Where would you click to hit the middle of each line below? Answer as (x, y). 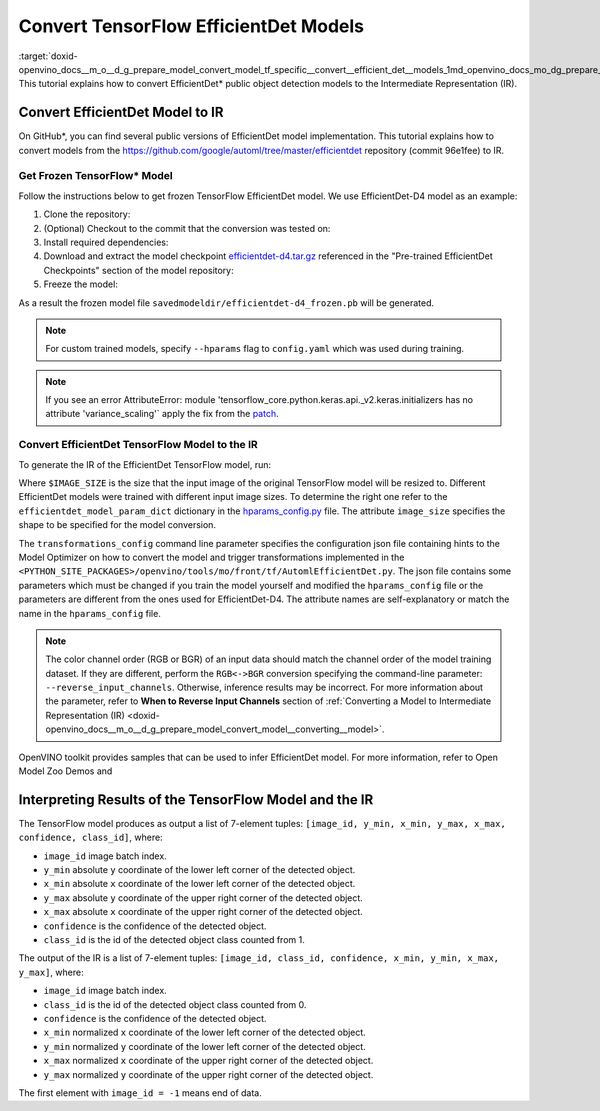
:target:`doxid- (48, 56)
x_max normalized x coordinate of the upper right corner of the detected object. (208, 1061)
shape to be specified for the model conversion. (117, 525)
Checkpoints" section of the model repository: (138, 270)
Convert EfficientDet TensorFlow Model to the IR (138, 445)
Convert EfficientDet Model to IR (121, 112)
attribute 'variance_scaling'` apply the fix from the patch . (162, 414)
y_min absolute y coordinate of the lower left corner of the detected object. (199, 870)
